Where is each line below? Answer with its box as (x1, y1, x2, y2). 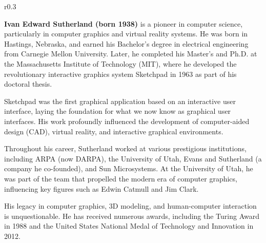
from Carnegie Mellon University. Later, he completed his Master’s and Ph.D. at (4, 48, 257, 59)
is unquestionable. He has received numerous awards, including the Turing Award (4, 210, 259, 221)
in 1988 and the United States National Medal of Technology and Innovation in (4, 220, 254, 231)
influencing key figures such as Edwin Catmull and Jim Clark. (4, 183, 199, 194)
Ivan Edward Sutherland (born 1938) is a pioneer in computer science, (4, 18, 243, 29)
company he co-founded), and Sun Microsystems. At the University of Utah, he (4, 163, 253, 174)
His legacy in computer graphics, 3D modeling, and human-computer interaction (4, 200, 257, 211)
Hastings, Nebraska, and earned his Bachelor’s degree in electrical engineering (4, 38, 249, 49)
